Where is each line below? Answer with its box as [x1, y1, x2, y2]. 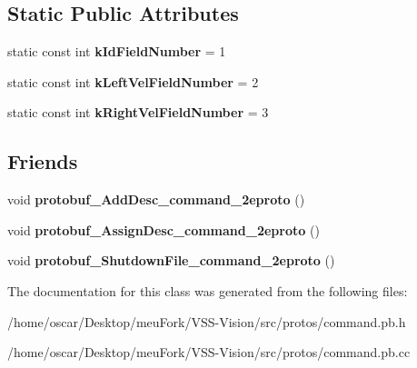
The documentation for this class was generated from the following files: [7, 281, 408, 300]
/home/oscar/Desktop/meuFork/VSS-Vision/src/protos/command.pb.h [7, 312, 406, 331]
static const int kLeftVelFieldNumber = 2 [7, 72, 259, 91]
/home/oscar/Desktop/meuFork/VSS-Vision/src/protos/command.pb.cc [7, 343, 411, 362]
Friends [7, 147, 78, 175]
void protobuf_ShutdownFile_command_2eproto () [7, 251, 335, 270]
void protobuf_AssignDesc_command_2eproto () [7, 220, 320, 239]
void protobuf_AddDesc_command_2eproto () [7, 190, 305, 209]
